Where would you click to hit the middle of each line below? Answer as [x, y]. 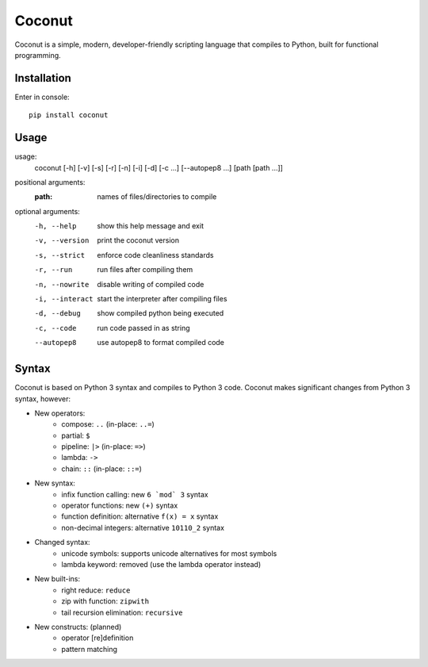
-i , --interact [64, 299]
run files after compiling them [145, 270]
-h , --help [55, 226]
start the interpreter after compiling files [162, 299]
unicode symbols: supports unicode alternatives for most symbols [169, 553]
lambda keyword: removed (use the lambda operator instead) [161, 564]
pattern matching [90, 649]
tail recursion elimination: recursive [122, 612]
